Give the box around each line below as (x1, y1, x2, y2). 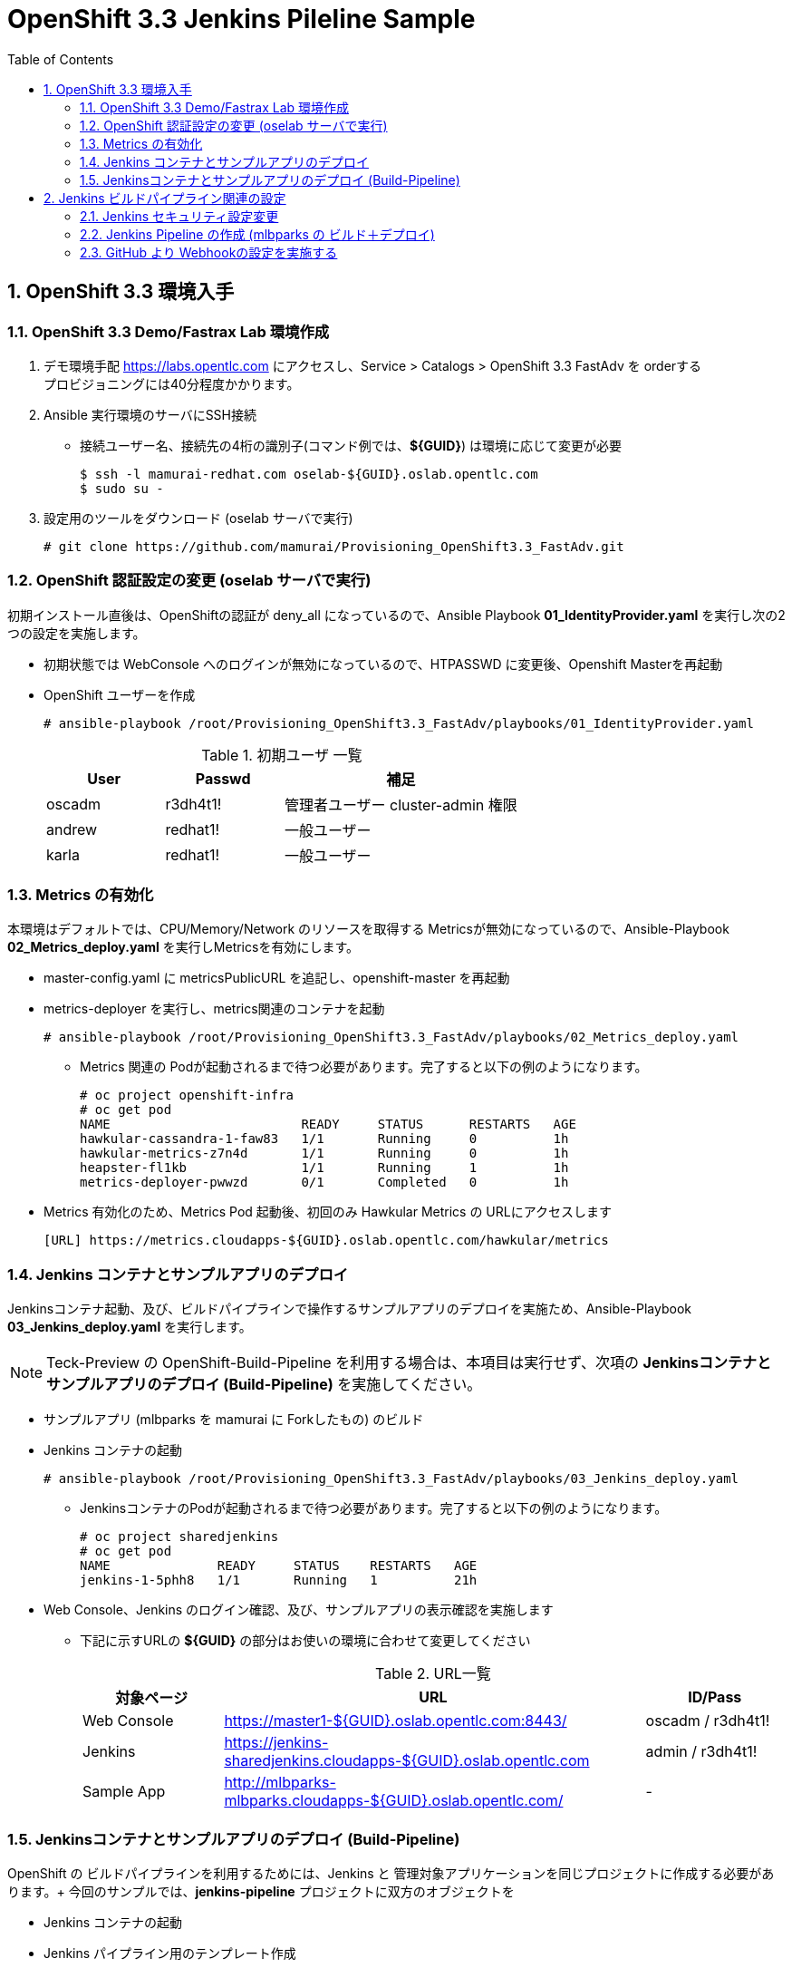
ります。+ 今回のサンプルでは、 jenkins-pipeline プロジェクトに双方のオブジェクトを (7, 1883, 515, 1899)
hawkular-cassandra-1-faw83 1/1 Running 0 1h (80, 1131, 569, 1147)
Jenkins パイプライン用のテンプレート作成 (43, 1944, 296, 1961)
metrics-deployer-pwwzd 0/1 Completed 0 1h (80, 1175, 569, 1190)
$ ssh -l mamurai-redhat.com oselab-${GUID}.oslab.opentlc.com (80, 466, 538, 481)
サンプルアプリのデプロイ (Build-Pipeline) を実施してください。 (46, 1375, 482, 1394)
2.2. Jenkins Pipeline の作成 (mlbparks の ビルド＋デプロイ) (80, 226, 435, 242)
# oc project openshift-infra (80, 1088, 295, 1103)
